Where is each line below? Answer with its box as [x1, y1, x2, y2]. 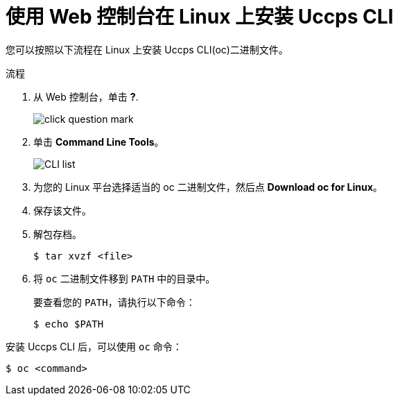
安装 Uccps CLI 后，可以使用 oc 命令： [6, 340, 182, 352]
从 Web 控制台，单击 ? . [33, 90, 139, 103]
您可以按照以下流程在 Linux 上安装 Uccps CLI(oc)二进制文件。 [6, 43, 288, 56]
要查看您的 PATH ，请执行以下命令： [33, 296, 196, 308]
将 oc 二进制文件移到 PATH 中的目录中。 [33, 272, 216, 284]
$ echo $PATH [33, 318, 104, 330]
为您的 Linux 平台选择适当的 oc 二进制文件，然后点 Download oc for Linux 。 [33, 180, 383, 193]
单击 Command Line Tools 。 [33, 135, 164, 148]
